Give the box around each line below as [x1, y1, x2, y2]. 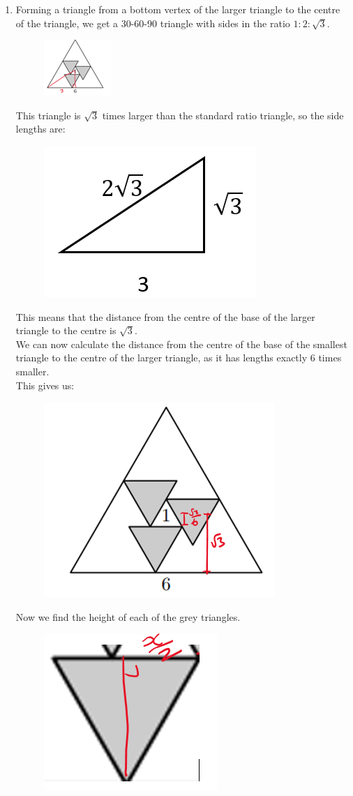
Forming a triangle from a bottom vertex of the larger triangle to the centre [15, 2, 340, 16]
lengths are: [15, 121, 66, 136]
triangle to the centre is [15, 323, 117, 338]
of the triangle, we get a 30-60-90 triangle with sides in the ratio [15, 15, 290, 30]
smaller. [15, 363, 50, 378]
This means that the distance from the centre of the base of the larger [15, 309, 315, 324]
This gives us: [15, 377, 75, 392]
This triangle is [15, 107, 81, 122]
